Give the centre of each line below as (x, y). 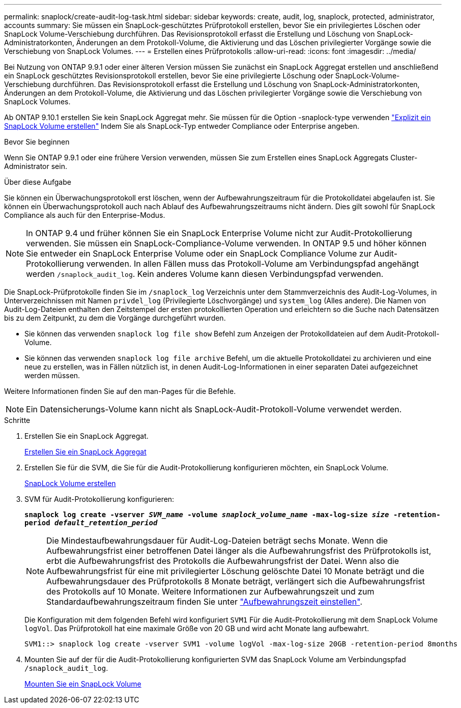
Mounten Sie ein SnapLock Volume (83, 684)
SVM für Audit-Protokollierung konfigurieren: (99, 499)
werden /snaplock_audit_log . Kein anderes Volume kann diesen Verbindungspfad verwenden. (205, 274)
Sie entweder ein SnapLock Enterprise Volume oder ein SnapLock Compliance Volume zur (199, 253)
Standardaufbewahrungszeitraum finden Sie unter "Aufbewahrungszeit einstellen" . (205, 602)
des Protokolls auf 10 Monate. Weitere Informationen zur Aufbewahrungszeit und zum (210, 591)
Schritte (17, 420)
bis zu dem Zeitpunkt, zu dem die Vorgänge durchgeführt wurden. (115, 318)
